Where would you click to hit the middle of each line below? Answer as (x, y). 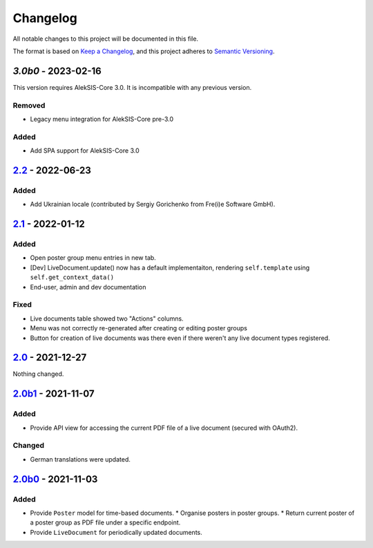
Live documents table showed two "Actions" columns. (107, 319)
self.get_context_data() (72, 277)
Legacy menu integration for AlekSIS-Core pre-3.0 (102, 119)
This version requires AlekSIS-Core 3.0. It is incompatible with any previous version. (132, 87)
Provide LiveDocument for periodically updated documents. (116, 532)
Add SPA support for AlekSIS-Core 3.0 (85, 151)
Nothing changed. (38, 374)
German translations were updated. (80, 459)
